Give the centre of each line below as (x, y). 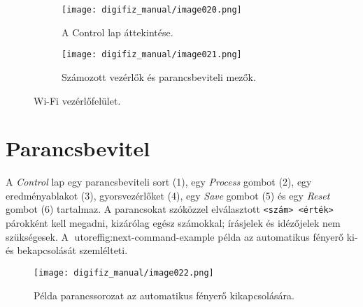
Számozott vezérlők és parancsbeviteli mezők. (159, 76)
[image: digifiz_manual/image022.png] (124, 272)
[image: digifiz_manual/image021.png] (152, 55)
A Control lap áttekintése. (118, 32)
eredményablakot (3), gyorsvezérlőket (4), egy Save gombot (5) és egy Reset (168, 195)
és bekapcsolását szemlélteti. (67, 250)
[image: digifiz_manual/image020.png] (152, 10)
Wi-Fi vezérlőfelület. (77, 100)
